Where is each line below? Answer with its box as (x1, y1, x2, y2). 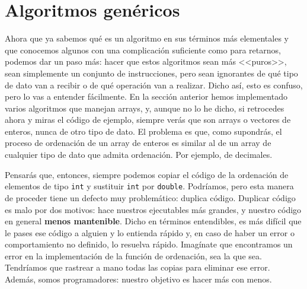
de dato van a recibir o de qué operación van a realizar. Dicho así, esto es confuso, (5, 78, 303, 91)
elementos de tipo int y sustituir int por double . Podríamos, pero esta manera (5, 180, 294, 192)
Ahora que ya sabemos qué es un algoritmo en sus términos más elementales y (5, 32, 289, 45)
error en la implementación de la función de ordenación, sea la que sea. (5, 249, 262, 262)
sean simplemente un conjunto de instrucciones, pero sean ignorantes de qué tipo (5, 66, 298, 79)
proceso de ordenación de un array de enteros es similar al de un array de (5, 136, 271, 149)
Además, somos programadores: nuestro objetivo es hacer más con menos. (5, 273, 272, 285)
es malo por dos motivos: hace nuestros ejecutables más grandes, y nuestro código (5, 203, 302, 215)
